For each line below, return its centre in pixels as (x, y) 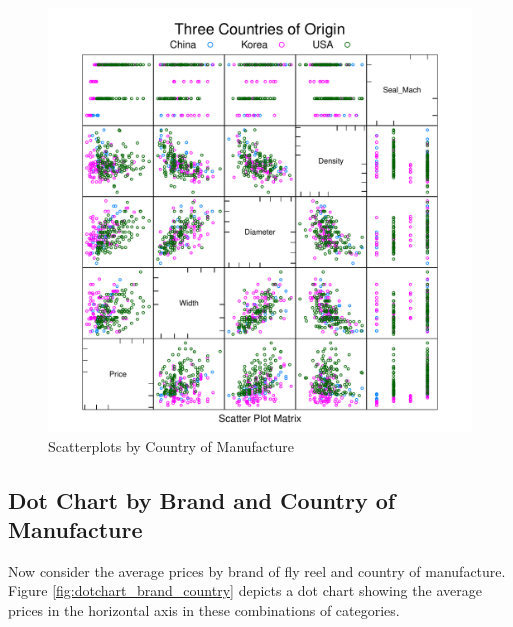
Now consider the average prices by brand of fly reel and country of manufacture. (257, 570)
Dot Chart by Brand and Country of (202, 499)
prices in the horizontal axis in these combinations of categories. (204, 609)
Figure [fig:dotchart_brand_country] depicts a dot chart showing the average (245, 590)
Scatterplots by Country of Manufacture (171, 445)
